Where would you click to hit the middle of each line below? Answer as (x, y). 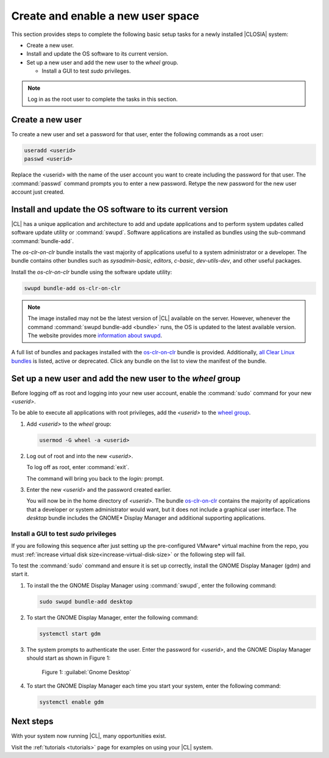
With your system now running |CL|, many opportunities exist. (89, 736)
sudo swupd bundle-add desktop (86, 601)
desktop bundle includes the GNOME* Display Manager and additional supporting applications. (146, 518)
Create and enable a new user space (105, 16)
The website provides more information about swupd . (95, 335)
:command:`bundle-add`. (43, 241)
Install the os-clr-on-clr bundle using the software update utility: (92, 272)
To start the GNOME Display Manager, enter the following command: (112, 618)
